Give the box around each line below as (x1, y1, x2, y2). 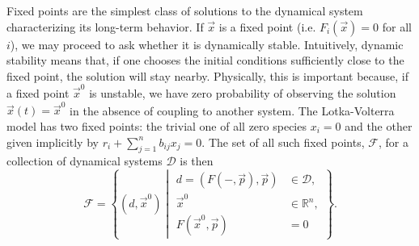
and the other (345, 118, 413, 134)
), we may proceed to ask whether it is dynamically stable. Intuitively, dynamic (10, 35, 404, 52)
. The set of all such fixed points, (201, 133, 365, 150)
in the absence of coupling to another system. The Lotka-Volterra (70, 102, 395, 119)
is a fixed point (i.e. (218, 18, 316, 35)
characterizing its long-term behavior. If (6, 18, 204, 35)
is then (180, 152, 214, 169)
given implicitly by (6, 133, 99, 150)
